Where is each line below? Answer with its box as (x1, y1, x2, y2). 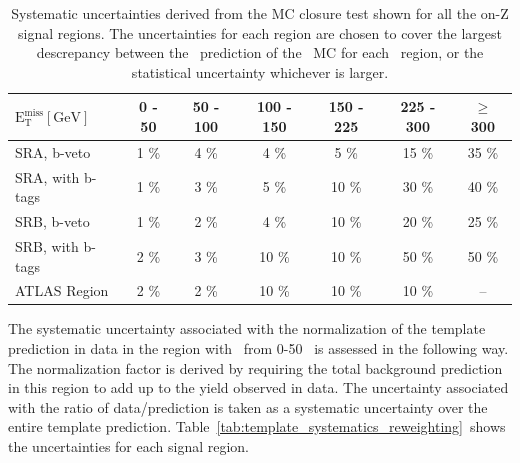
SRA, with (15, 166, 80, 187)
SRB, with (15, 235, 79, 256)
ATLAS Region (15, 280, 109, 301)
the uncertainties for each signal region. (8, 436, 249, 457)
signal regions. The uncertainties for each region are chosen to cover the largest (18, 22, 502, 43)
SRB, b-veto (15, 211, 90, 232)
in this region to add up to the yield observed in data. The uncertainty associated (8, 377, 509, 398)
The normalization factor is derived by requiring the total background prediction (8, 357, 503, 378)
